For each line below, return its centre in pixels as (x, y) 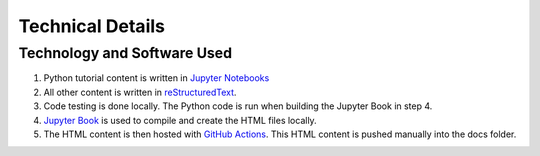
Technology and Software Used (125, 53)
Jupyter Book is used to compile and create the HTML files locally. (180, 120)
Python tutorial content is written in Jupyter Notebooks (156, 78)
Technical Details (91, 26)
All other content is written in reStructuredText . (140, 92)
